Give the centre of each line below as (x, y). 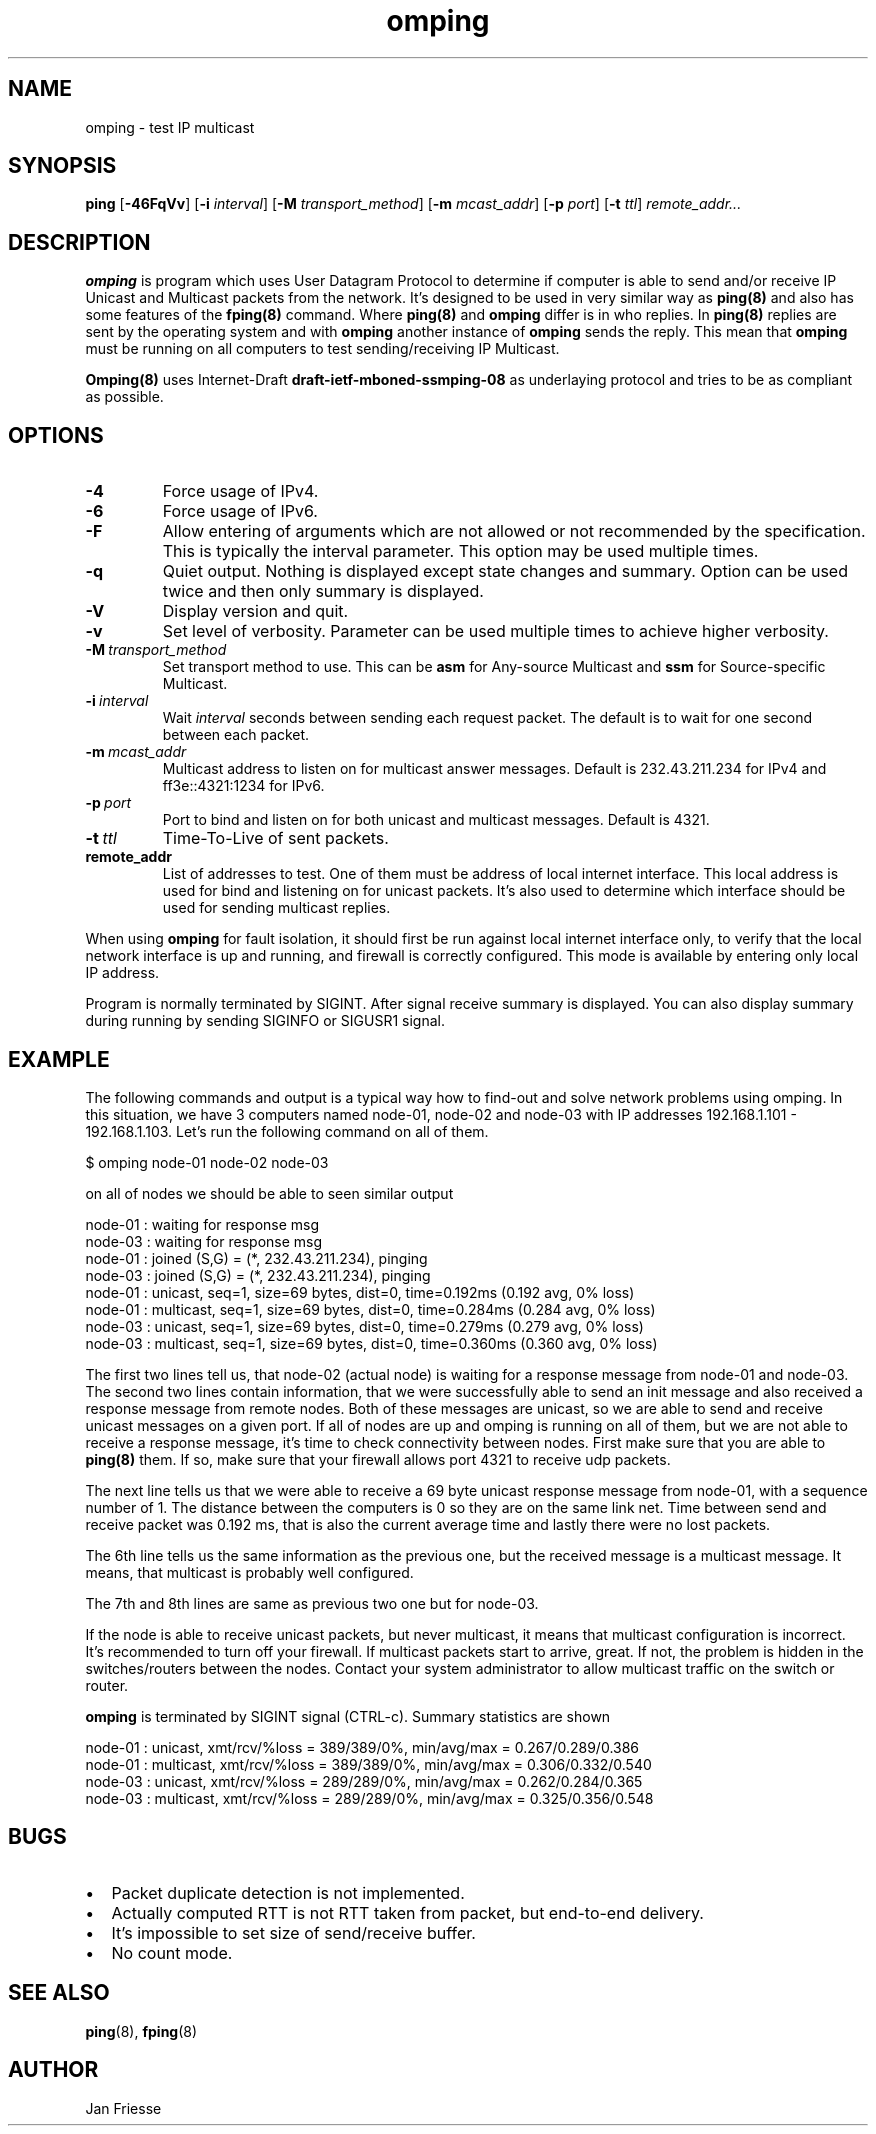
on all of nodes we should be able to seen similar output (269, 1193)
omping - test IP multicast (170, 127)
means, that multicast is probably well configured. (249, 1572)
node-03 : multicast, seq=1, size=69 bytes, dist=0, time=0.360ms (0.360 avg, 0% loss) (371, 1343)
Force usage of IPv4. (240, 491)
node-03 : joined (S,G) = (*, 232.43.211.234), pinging (258, 1275)
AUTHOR (53, 2070)
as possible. (124, 397)
